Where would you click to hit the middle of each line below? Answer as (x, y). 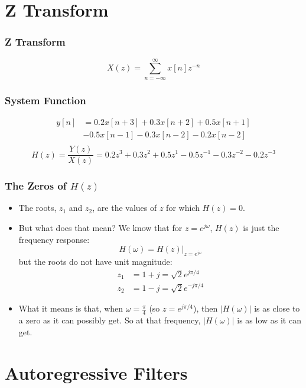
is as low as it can (269, 320)
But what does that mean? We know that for (100, 227)
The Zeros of (36, 186)
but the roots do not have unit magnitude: (95, 261)
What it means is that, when (71, 308)
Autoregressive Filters (96, 372)
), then (205, 308)
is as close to (277, 308)
